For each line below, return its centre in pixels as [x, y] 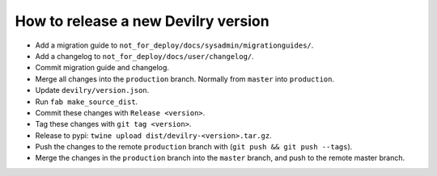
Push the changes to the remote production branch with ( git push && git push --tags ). [194, 147]
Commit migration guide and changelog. [102, 68]
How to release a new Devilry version [142, 21]
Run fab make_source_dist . [87, 102]
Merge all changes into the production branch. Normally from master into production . [185, 79]
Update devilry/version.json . [92, 90]
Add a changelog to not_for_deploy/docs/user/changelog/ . [144, 56]
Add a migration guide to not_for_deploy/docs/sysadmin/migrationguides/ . [174, 45]
